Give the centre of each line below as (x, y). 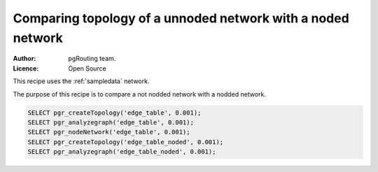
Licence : (26, 68)
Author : (24, 59)
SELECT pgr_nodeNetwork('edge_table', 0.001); (109, 132)
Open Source (87, 68)
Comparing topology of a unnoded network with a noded (181, 18)
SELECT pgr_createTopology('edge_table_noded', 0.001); (126, 142)
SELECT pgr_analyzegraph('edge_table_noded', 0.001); (122, 152)
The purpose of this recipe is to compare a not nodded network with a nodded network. (139, 94)
